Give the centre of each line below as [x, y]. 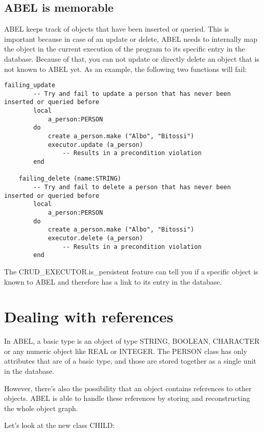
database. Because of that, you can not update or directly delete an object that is [132, 58]
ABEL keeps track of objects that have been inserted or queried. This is [117, 29]
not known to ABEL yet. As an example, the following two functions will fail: [126, 69]
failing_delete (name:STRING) [70, 179]
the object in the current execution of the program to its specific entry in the [125, 49]
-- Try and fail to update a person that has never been [132, 94]
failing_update [30, 85]
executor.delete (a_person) [95, 238]
